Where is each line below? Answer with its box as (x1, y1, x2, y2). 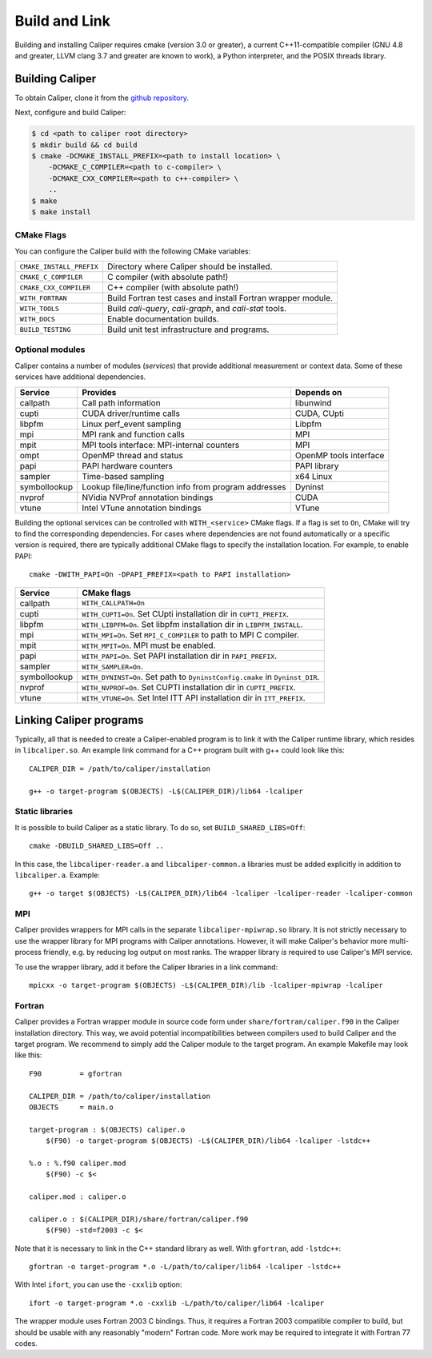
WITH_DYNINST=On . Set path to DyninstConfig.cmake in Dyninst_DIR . (82, 671, 320, 682)
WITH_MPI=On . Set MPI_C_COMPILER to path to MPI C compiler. (82, 629, 300, 640)
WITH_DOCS (19, 314, 56, 323)
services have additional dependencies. (14, 372, 146, 381)
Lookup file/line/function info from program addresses (82, 481, 286, 492)
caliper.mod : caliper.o (29, 1192, 126, 1201)
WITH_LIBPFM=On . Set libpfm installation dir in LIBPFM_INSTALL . (82, 618, 303, 629)
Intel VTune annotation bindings (82, 502, 202, 513)
